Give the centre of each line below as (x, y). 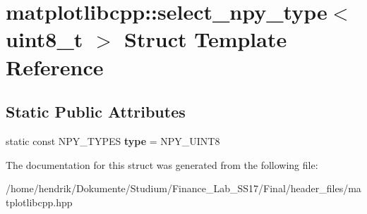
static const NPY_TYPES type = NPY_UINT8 (113, 140)
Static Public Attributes (96, 112)
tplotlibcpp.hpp (39, 202)
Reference (55, 67)
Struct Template (206, 39)
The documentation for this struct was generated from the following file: (162, 164)
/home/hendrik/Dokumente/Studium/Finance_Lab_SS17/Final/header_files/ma (183, 188)
